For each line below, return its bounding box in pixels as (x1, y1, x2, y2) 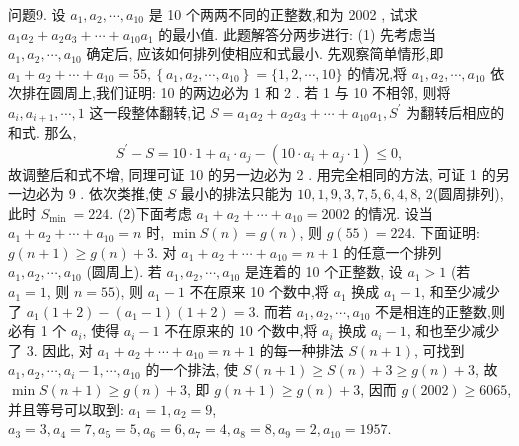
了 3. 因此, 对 (8, 339, 93, 360)
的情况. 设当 (354, 202, 433, 223)
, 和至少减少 (421, 281, 500, 302)
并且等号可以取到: (8, 398, 124, 419)
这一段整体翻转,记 (89, 101, 206, 122)
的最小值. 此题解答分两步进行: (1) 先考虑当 (158, 23, 437, 44)
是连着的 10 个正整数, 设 (244, 261, 403, 282)
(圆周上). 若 (86, 261, 162, 282)
